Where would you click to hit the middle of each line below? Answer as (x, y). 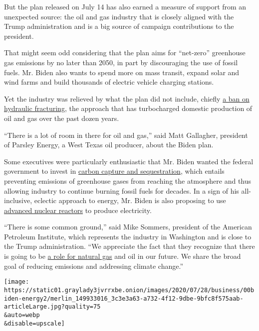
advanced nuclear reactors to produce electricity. (78, 210)
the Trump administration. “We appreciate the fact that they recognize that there (129, 246)
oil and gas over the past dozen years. (62, 118)
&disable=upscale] (34, 323)
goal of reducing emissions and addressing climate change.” (94, 266)
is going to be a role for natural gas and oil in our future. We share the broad (123, 256)
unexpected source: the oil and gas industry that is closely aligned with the (119, 16)
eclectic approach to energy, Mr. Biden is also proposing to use (130, 200)
